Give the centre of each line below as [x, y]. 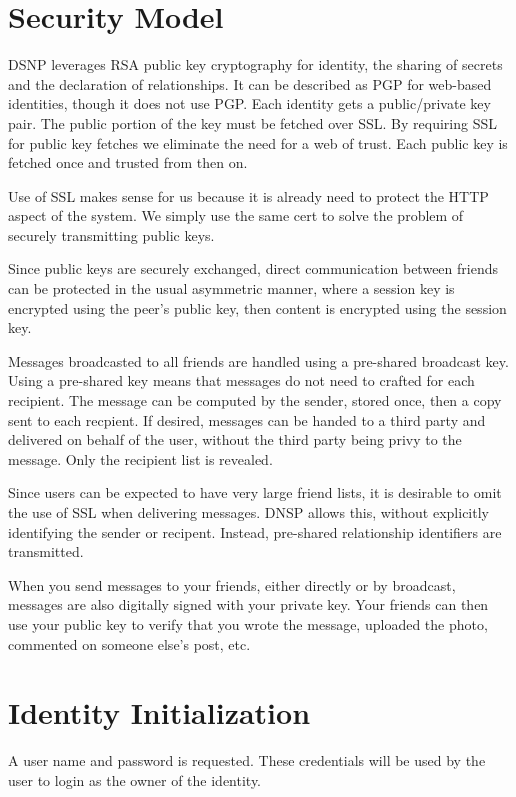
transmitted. [46, 551]
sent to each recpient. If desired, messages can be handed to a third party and [247, 419]
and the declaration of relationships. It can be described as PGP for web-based [250, 83]
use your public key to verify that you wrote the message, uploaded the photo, [248, 623]
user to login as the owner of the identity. [135, 779]
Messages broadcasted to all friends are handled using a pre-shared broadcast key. [258, 360]
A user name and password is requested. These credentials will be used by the [247, 760]
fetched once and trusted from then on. [128, 162]
